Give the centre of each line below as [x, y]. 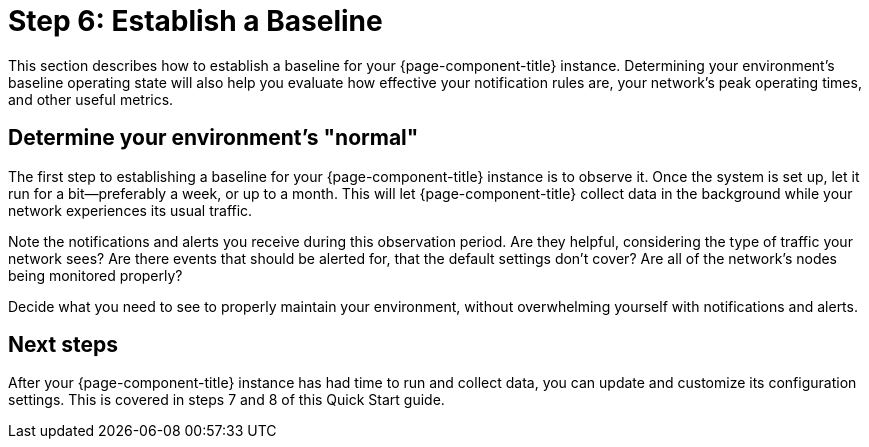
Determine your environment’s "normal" [213, 138]
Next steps [63, 345]
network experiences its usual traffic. [130, 210]
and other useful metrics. [91, 99]
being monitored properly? [95, 275]
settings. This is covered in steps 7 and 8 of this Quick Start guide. [226, 400]
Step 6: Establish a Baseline [195, 21]
